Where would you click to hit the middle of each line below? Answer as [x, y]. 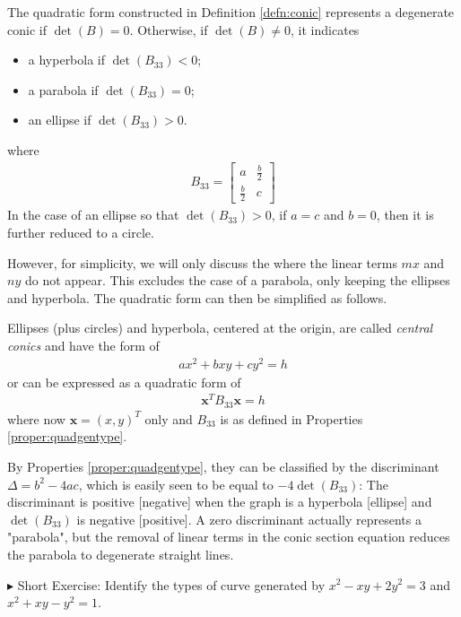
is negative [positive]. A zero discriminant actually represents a [249, 519]
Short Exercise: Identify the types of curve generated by [171, 584]
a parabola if [63, 89]
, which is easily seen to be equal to [176, 484]
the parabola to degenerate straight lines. [121, 554]
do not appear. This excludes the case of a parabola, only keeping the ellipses [237, 280]
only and [169, 418]
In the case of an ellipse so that [93, 215]
